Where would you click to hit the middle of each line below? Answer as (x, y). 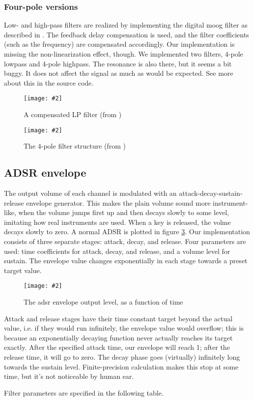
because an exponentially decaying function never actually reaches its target (118, 337)
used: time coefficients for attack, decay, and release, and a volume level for (117, 251)
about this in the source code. (49, 82)
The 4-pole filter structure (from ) (75, 146)
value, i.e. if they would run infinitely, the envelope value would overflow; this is (124, 328)
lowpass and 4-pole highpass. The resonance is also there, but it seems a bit (118, 63)
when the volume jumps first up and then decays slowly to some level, (124, 212)
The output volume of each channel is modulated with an (90, 193)
